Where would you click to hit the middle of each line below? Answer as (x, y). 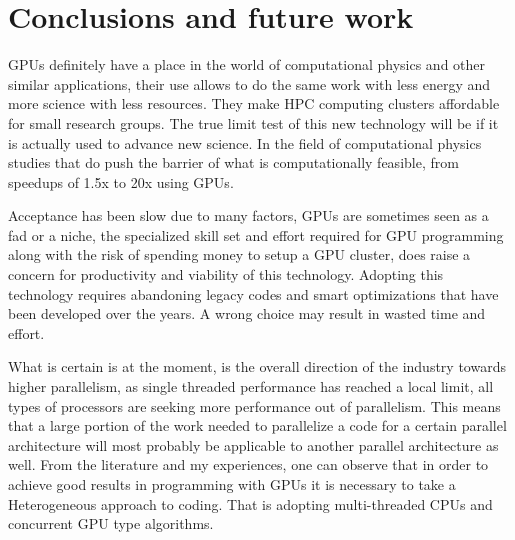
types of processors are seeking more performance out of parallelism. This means (254, 405)
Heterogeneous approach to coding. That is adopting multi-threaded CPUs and (250, 503)
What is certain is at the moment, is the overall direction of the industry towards (257, 366)
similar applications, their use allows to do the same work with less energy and (249, 83)
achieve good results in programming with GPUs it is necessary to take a (232, 484)
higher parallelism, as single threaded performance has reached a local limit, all (251, 386)
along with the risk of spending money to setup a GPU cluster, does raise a (239, 254)
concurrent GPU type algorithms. (111, 523)
